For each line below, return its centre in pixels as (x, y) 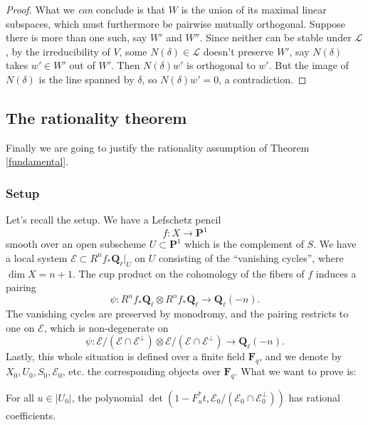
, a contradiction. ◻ (263, 79)
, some (133, 51)
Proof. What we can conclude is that (86, 9)
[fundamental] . (37, 161)
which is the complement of (244, 244)
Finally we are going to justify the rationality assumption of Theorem (158, 147)
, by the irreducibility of (58, 51)
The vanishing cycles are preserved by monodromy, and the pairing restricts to (177, 314)
